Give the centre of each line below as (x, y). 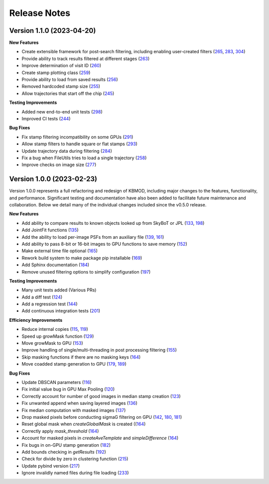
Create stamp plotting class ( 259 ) (56, 73)
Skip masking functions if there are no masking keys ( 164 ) (81, 357)
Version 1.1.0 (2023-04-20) (53, 31)
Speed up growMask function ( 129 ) (58, 336)
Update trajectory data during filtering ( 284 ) (67, 151)
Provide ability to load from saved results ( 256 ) (70, 80)
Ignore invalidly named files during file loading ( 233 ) (75, 473)
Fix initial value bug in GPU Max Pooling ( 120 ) (68, 389)
